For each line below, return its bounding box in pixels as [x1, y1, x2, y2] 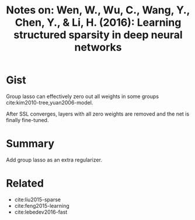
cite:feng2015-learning [14, 202, 69, 209]
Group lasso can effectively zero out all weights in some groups [6, 93, 159, 100]
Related [6, 177, 44, 190]
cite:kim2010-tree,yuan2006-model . [6, 99, 93, 106]
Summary [6, 137, 54, 151]
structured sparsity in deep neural [13, 29, 183, 41]
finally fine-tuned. [6, 116, 49, 123]
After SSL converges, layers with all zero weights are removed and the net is [6, 110, 190, 117]
